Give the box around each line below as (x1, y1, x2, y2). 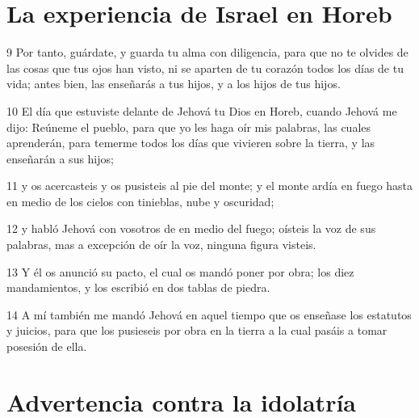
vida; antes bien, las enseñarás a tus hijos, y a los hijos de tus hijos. (6, 75, 341, 92)
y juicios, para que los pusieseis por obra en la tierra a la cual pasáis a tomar (6, 322, 388, 339)
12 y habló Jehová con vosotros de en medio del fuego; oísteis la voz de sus (6, 220, 376, 237)
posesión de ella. (6, 338, 87, 355)
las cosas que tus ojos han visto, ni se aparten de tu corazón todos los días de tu (6, 59, 404, 76)
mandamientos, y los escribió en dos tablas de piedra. (6, 279, 270, 296)
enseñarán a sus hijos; (6, 150, 114, 167)
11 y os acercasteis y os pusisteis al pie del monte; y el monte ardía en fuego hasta (6, 177, 413, 194)
